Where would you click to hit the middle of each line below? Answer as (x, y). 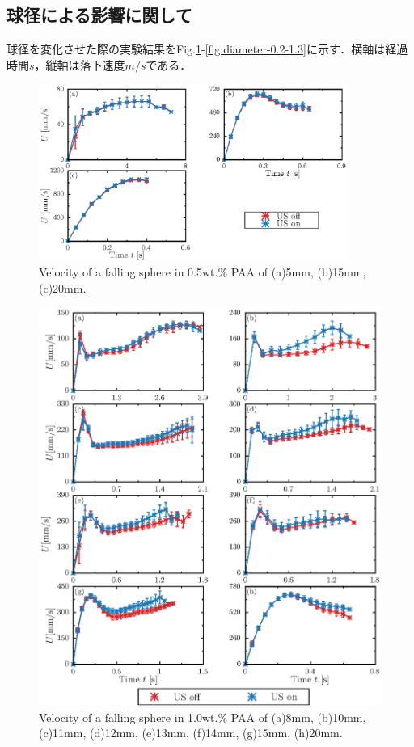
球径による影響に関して (99, 15)
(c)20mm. (63, 287)
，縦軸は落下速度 (80, 64)
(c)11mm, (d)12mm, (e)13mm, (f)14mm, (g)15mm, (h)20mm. (191, 733)
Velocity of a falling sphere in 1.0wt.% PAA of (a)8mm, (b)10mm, (203, 717)
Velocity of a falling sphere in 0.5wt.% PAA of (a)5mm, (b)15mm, (203, 271)
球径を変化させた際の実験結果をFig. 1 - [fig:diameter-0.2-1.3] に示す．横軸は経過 (207, 49)
